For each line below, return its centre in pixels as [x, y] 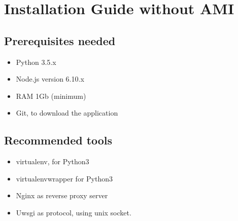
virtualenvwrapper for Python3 [64, 178]
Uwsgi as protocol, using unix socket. [74, 212]
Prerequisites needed [60, 40]
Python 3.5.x [36, 62]
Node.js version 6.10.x [50, 79]
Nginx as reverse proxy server [62, 195]
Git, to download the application [67, 113]
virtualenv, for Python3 [53, 161]
